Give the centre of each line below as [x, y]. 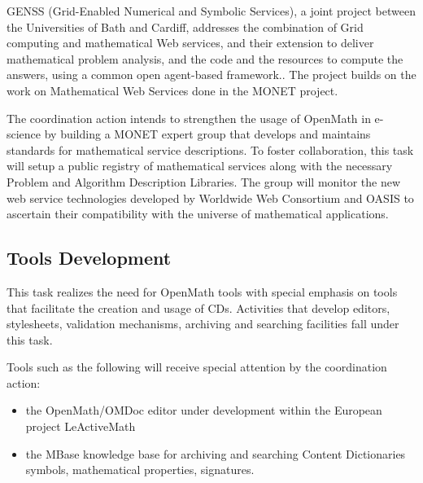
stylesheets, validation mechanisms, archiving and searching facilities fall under [203, 324]
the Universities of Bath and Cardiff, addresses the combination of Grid [185, 26]
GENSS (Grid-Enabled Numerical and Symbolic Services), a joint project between [211, 11]
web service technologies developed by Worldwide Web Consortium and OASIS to [210, 198]
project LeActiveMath [81, 426]
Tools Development [89, 258]
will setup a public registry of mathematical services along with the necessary [200, 166]
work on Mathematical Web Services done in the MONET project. [172, 90]
